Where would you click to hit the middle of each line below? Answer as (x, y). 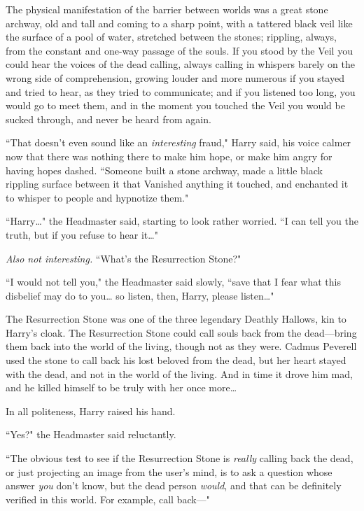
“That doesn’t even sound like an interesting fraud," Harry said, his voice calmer (178, 142)
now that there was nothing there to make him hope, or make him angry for (169, 156)
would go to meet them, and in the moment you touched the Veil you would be (175, 105)
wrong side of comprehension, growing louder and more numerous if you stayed (175, 77)
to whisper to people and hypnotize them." (97, 197)
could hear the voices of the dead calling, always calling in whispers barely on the (180, 64)
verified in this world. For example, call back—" (108, 499)
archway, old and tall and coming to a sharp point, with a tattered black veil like (179, 23)
